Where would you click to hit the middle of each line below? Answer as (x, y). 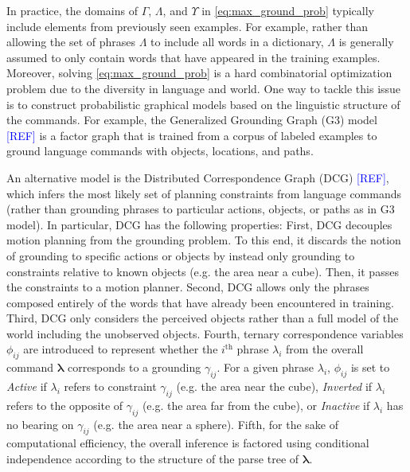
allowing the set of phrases (71, 42)
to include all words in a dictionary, (237, 42)
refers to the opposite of (65, 405)
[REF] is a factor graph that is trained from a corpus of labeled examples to (192, 135)
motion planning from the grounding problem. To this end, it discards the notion (204, 240)
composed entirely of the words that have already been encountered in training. (200, 302)
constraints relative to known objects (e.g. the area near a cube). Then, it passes (203, 271)
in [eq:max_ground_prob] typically (288, 10)
